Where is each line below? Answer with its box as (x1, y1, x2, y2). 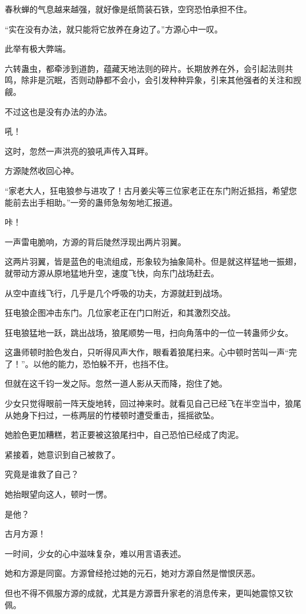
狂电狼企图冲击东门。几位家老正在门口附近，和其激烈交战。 (5, 306, 235, 319)
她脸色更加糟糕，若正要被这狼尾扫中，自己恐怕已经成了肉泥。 (5, 428, 244, 441)
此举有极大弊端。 (5, 42, 71, 55)
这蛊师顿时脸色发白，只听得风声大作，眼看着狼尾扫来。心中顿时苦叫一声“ (5, 346, 289, 358)
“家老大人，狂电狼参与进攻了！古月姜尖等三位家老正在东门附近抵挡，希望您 (5, 184, 297, 196)
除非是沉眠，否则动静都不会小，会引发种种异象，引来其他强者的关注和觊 (21, 74, 301, 86)
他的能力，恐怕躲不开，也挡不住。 (41, 357, 174, 369)
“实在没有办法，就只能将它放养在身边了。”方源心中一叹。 (5, 22, 223, 35)
